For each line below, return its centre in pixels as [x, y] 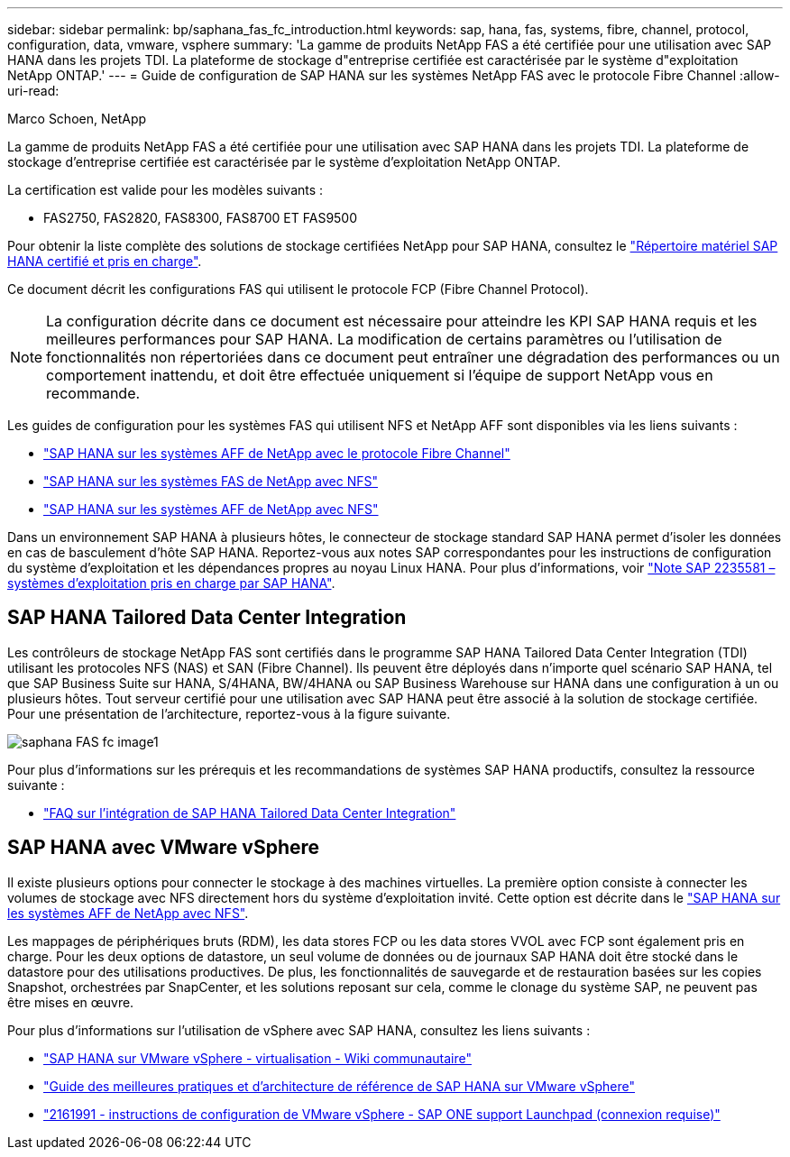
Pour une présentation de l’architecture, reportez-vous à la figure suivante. [229, 713]
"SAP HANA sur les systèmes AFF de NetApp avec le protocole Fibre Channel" [277, 453]
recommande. [93, 393]
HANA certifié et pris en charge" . [105, 261]
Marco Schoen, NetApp [77, 119]
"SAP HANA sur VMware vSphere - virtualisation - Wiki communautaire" [257, 1058]
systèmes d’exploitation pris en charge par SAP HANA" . [171, 583]
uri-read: [33, 91]
